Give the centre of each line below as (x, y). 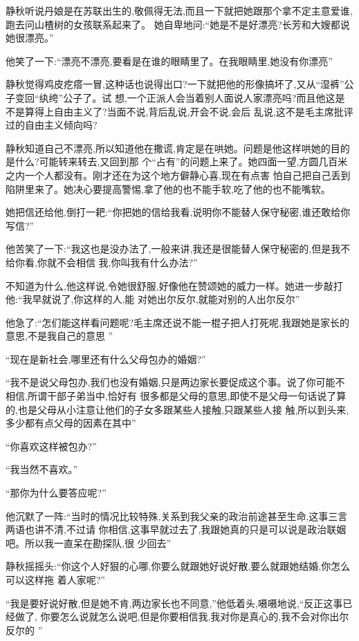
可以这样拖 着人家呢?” (55, 579)
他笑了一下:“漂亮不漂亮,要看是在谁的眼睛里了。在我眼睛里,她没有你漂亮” (169, 61)
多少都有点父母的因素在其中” (71, 423)
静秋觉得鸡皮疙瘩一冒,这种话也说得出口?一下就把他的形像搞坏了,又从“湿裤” (175, 84)
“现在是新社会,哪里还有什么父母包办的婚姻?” (106, 359)
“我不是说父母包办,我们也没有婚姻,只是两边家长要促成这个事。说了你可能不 (175, 382)
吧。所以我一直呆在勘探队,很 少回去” (89, 542)
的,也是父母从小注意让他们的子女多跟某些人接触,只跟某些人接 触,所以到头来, (177, 409)
